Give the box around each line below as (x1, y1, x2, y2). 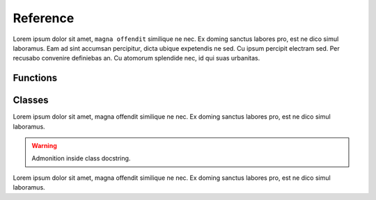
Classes (13, 94, 49, 106)
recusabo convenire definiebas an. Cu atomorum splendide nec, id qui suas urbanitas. (13, 54, 260, 62)
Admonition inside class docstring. (31, 154, 131, 162)
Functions (13, 72, 58, 84)
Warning (31, 142, 57, 150)
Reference (13, 10, 75, 26)
